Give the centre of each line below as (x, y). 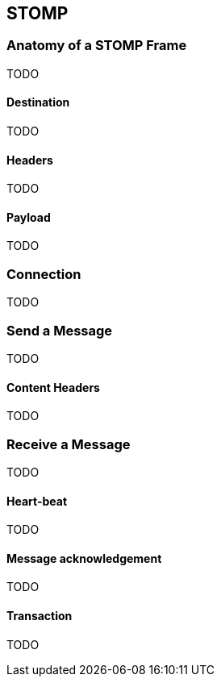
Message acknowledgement (84, 558)
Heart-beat (37, 501)
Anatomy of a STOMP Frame (97, 46)
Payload (29, 217)
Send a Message (60, 330)
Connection (44, 274)
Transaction (40, 615)
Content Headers (53, 387)
